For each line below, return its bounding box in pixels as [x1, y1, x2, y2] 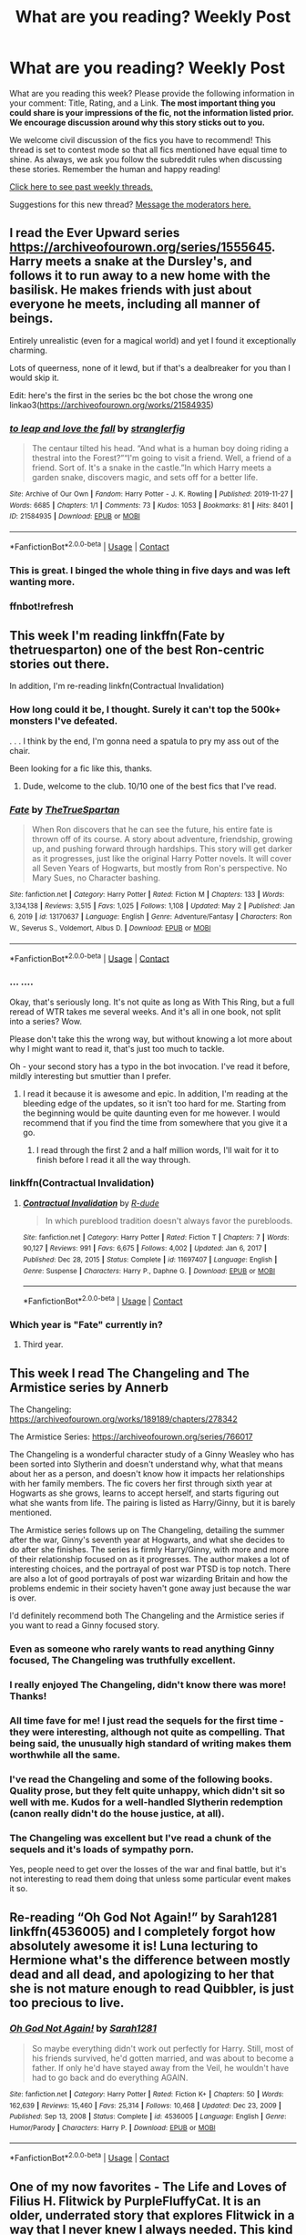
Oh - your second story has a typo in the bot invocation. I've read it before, [9, 1060, 291, 1072]
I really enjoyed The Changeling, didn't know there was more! [9, 1679, 287, 1692]
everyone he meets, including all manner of [9, 296, 261, 312]
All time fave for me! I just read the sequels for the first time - [9, 1714, 284, 1726]
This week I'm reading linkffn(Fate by [9, 627, 226, 644]
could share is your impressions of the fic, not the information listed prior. [9, 107, 294, 118]
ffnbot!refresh [9, 600, 75, 613]
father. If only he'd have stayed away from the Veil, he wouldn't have [31, 2062, 290, 2073]
